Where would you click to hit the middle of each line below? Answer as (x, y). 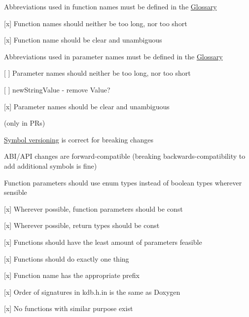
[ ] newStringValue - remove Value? (57, 89)
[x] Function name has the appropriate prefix (72, 275)
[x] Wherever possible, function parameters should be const (93, 208)
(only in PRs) (25, 123)
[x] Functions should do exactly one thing (67, 258)
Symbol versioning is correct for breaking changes (79, 139)
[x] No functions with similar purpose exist (69, 308)
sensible (16, 192)
